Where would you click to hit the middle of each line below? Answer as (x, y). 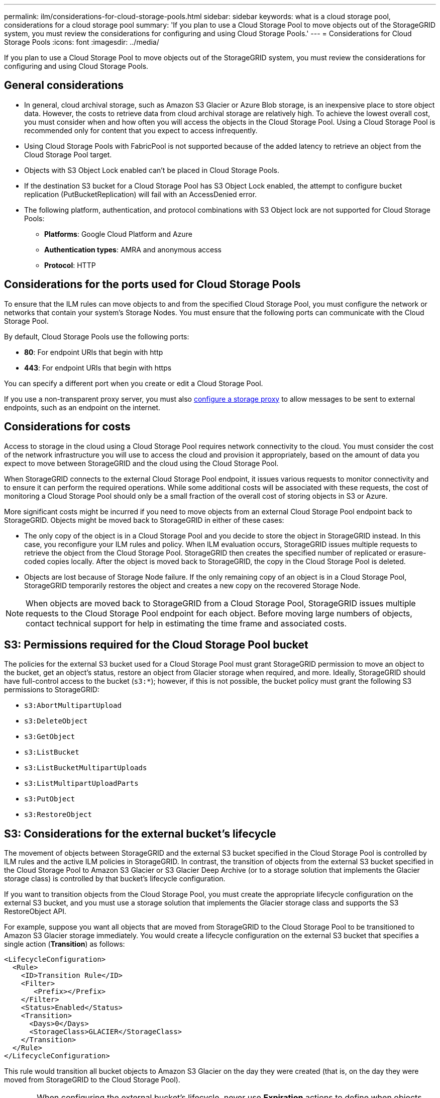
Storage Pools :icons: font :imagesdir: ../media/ (82, 42)
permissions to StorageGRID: (52, 690)
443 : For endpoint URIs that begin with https (98, 368)
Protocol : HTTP (70, 265)
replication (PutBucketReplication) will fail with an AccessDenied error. (141, 194)
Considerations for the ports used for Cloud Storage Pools (152, 285)
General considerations (64, 85)
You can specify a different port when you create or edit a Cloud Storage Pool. (134, 383)
